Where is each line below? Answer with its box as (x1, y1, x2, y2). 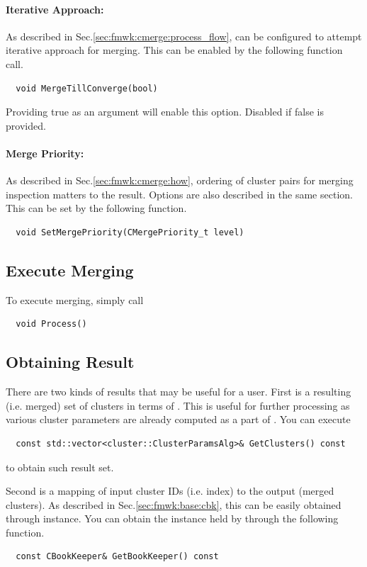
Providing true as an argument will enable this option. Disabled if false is (6, 104, 324, 119)
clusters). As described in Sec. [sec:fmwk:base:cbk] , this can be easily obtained (6, 497, 341, 512)
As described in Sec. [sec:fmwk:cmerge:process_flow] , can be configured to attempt (6, 28, 362, 43)
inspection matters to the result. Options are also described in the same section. (6, 186, 353, 201)
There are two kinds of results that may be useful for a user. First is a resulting (6, 384, 351, 399)
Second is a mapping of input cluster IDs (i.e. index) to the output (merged (6, 483, 334, 498)
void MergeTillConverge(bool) (16, 83, 158, 94)
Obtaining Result (6, 351, 135, 373)
